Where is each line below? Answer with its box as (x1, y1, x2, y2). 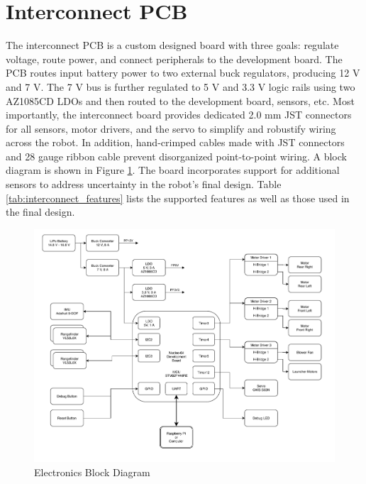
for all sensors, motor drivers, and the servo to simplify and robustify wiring (6, 121, 336, 136)
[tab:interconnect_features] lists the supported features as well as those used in (6, 190, 350, 205)
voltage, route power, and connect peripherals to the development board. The (6, 51, 343, 66)
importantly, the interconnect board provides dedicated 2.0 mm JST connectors (6, 107, 352, 122)
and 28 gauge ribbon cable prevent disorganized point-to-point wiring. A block (6, 148, 347, 163)
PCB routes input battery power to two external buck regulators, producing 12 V (6, 65, 360, 80)
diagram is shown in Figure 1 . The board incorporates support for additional (6, 163, 340, 177)
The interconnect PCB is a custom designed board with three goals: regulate (6, 38, 339, 53)
